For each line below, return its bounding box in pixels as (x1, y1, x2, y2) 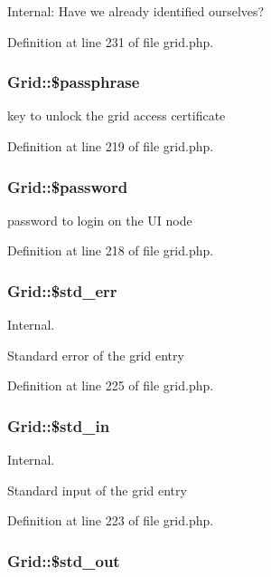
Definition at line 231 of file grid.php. (7, 32, 214, 51)
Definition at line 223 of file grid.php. (7, 511, 214, 530)
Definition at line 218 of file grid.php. (7, 241, 214, 260)
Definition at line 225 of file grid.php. (7, 376, 214, 395)
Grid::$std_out (7, 549, 120, 572)
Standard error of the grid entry (7, 345, 184, 364)
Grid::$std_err (7, 279, 117, 302)
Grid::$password (7, 175, 128, 197)
